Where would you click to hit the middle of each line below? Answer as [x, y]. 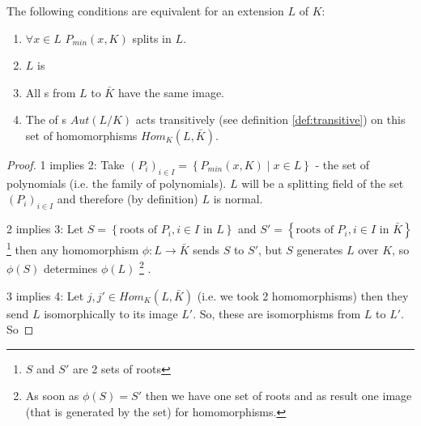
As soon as [52, 396]
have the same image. [171, 92]
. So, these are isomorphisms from [277, 313]
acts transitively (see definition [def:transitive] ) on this [270, 119]
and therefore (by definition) [128, 199]
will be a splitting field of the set [323, 183]
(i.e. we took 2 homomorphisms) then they [303, 295]
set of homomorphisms [81, 135]
